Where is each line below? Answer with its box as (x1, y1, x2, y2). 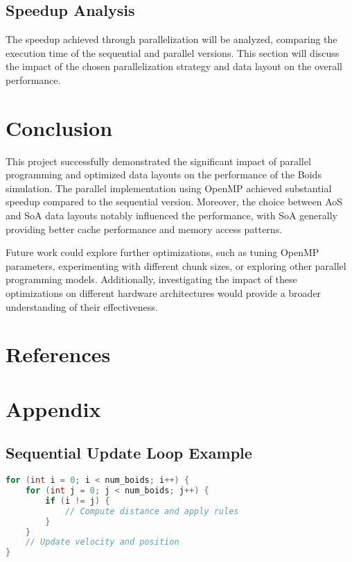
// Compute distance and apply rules (64, 506, 239, 516)
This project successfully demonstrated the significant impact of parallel (6, 153, 311, 168)
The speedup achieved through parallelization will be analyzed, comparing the (6, 32, 337, 46)
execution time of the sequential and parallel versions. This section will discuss (6, 45, 340, 60)
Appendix (6, 394, 101, 423)
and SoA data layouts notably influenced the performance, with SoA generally (6, 208, 337, 223)
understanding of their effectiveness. (6, 299, 158, 314)
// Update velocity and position (25, 537, 179, 547)
